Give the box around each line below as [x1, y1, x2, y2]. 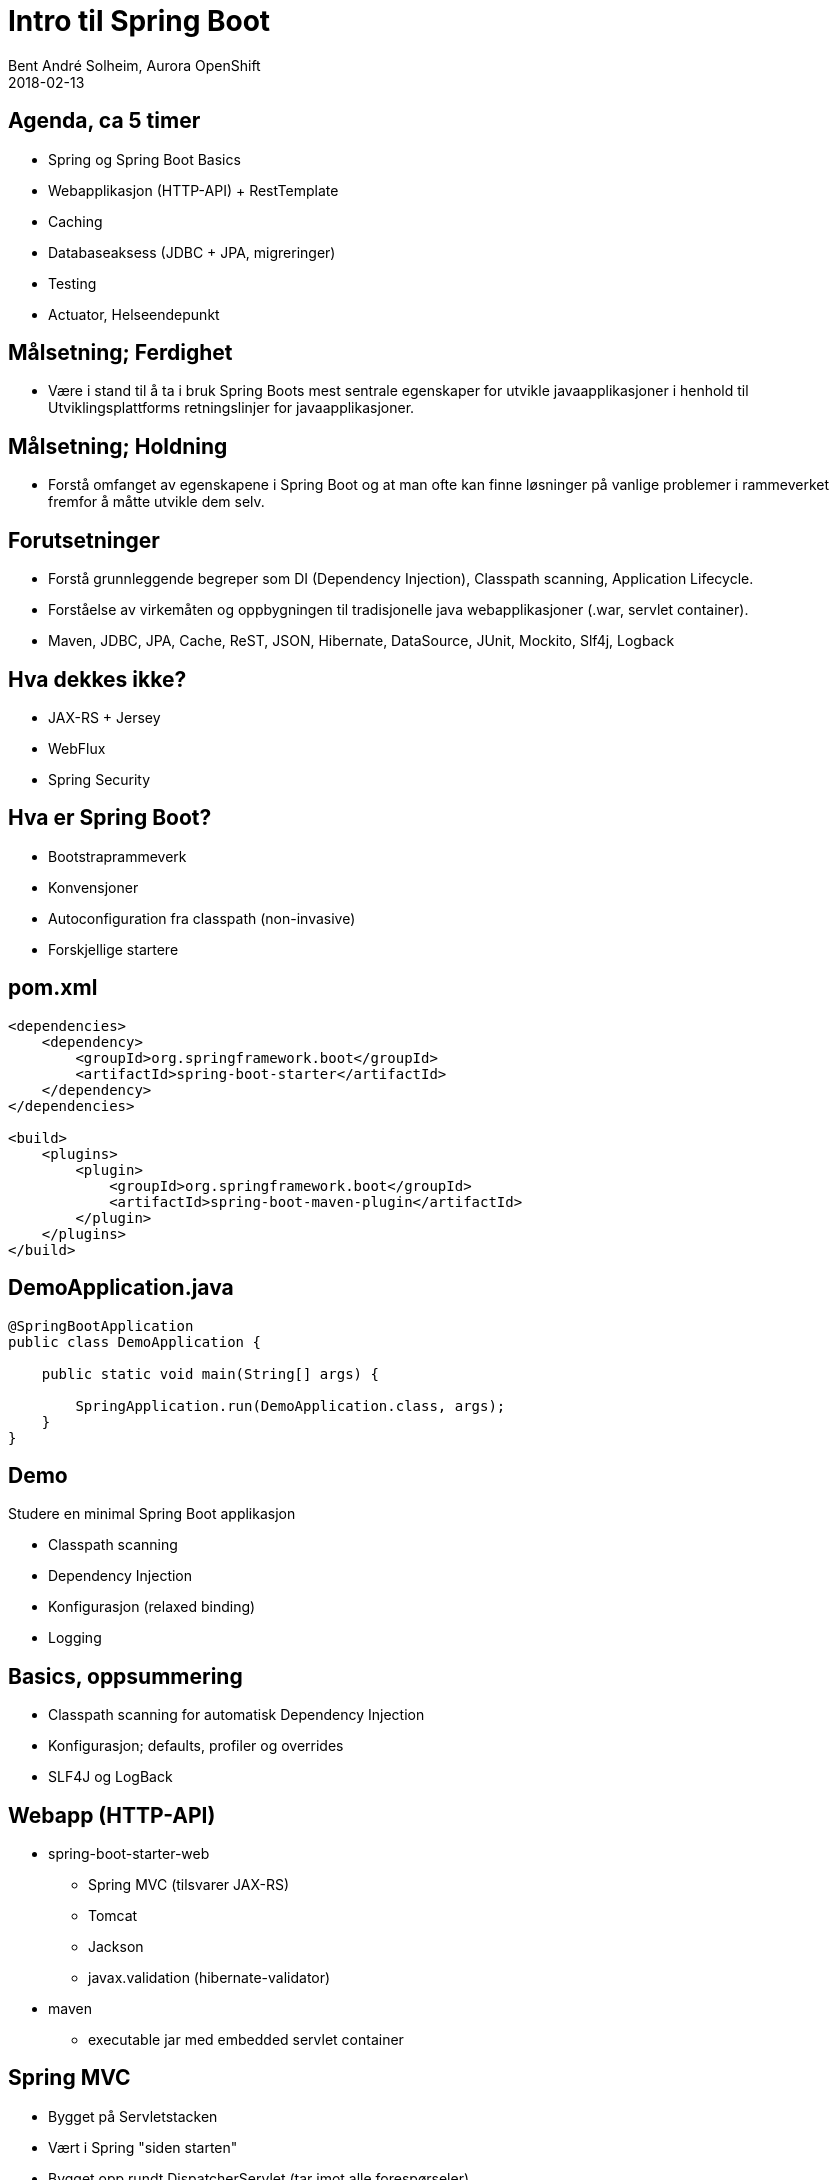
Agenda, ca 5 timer [8, 108, 201, 134]
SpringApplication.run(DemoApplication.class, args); [75, 1397, 506, 1414]
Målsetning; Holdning [8, 433, 228, 459]
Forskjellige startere [48, 940, 179, 958]
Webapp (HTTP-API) [8, 1802, 216, 1828]
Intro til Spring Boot [8, 4, 271, 38]
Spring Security [48, 770, 151, 788]
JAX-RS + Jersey [48, 708, 161, 726]
